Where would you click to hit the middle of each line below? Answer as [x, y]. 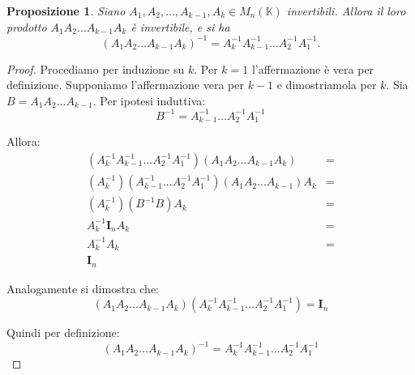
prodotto [27, 26]
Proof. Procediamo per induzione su [96, 68]
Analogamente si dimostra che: [83, 288]
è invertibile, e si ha [180, 26]
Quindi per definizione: [63, 332]
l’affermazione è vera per [313, 68]
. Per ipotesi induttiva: [149, 100]
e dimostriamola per [327, 85]
